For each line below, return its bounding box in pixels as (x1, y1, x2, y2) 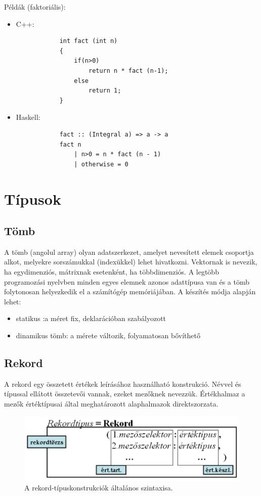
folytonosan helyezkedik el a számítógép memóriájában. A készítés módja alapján (4, 286, 256, 297)
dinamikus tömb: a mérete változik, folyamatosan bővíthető (16, 330, 200, 341)
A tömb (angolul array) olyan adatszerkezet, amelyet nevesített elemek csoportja (4, 246, 254, 257)
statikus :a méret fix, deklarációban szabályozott (16, 313, 166, 324)
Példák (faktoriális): (4, 2, 66, 12)
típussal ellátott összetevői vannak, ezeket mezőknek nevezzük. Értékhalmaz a (4, 388, 245, 399)
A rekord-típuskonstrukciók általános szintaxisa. (24, 482, 173, 493)
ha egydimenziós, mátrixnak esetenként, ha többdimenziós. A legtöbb (4, 266, 219, 277)
